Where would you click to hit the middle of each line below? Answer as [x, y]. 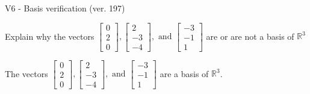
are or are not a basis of [250, 36]
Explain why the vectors [50, 36]
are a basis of [184, 73]
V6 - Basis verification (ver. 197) [65, 8]
